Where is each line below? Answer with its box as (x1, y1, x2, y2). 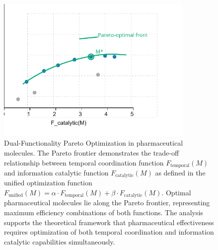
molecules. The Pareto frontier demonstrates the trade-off (4, 147, 179, 158)
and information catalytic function (4, 167, 109, 177)
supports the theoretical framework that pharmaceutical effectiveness (4, 217, 214, 227)
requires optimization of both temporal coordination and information (4, 227, 214, 237)
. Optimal (161, 187, 191, 198)
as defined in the (155, 167, 206, 177)
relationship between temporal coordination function (4, 157, 164, 167)
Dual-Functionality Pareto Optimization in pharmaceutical (4, 138, 183, 148)
